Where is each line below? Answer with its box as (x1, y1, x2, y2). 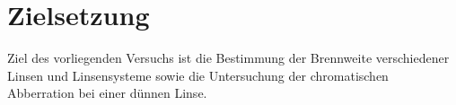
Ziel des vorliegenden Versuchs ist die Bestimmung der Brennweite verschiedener (7, 48, 450, 67)
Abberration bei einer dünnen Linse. (7, 83, 207, 102)
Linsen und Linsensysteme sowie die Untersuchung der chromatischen (7, 66, 389, 84)
